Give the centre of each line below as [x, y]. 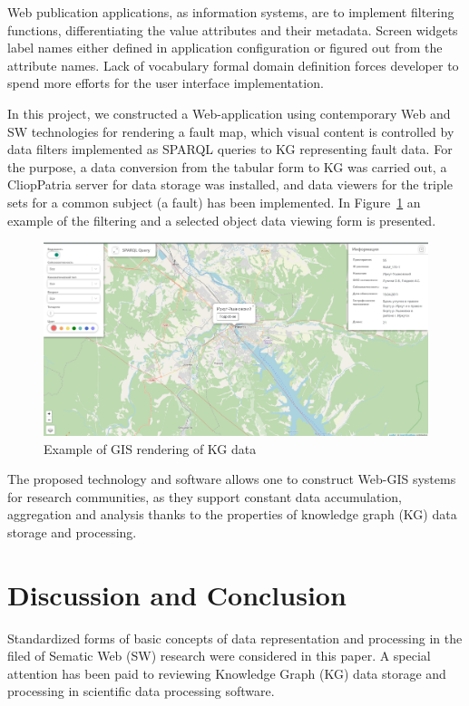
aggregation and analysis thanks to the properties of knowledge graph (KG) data [232, 514]
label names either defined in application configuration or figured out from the [225, 48]
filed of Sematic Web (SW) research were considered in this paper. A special [219, 656]
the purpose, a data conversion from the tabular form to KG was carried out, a [227, 166]
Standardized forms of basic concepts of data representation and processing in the [235, 638]
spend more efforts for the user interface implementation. [166, 83]
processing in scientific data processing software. [141, 691]
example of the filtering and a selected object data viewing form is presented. [222, 220]
